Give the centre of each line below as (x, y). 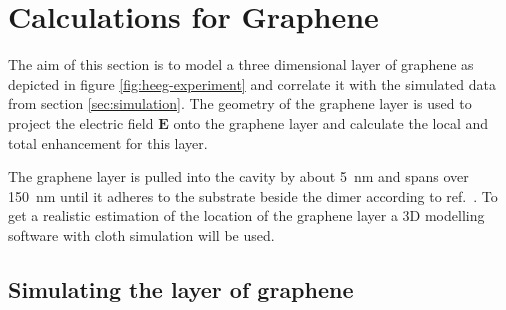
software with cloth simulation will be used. (141, 234)
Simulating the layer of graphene (181, 288)
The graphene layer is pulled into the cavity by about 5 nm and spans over (238, 176)
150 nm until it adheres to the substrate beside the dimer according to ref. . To (253, 195)
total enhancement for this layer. (108, 142)
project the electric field (81, 122)
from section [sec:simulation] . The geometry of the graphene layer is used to (240, 103)
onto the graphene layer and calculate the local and (331, 122)
